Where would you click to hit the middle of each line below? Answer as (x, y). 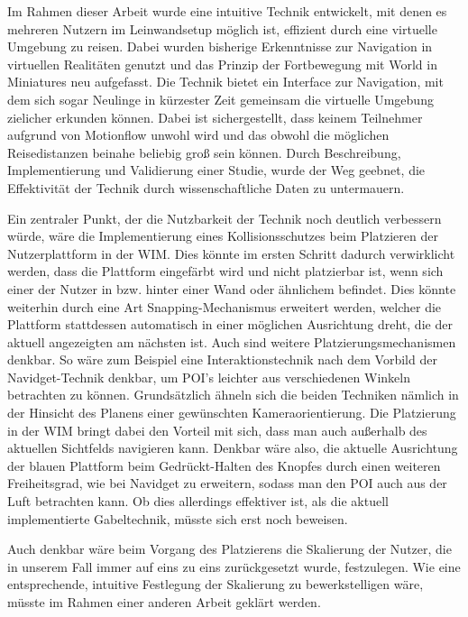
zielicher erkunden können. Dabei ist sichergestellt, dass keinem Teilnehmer (215, 117)
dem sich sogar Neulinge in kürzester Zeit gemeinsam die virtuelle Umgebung (220, 99)
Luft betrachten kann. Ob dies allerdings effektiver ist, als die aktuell (198, 501)
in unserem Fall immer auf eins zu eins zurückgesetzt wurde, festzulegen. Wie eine (234, 566)
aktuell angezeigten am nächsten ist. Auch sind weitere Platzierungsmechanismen (232, 341)
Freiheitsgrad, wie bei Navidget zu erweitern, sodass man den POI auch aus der (227, 483)
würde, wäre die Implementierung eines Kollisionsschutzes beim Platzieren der (223, 236)
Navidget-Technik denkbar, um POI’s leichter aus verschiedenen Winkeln (209, 377)
